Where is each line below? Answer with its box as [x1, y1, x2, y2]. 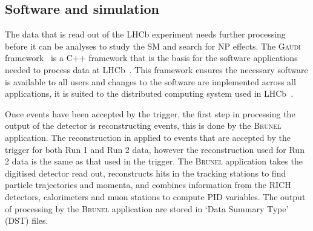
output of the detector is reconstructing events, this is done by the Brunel [5, 119, 282, 132]
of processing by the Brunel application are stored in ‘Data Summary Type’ [5, 202, 289, 215]
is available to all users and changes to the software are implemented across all [5, 75, 296, 88]
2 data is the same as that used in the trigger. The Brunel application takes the [5, 155, 303, 168]
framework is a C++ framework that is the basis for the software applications [5, 51, 298, 64]
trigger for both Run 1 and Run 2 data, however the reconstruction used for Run [5, 143, 305, 155]
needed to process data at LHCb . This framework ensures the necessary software [5, 63, 308, 76]
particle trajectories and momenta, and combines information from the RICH [5, 178, 291, 191]
